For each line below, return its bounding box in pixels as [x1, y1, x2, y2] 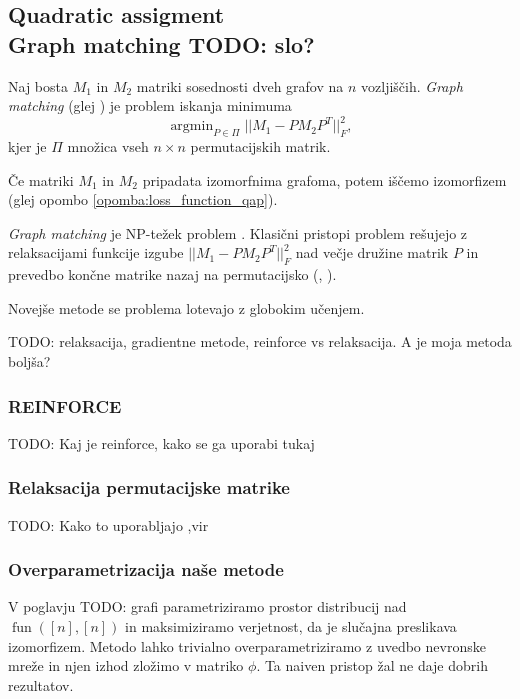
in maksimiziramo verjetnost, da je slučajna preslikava [125, 616, 457, 637]
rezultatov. [8, 674, 74, 695]
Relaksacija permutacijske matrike [8, 475, 290, 500]
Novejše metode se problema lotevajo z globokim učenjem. [8, 297, 365, 318]
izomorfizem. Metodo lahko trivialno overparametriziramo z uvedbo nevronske [8, 635, 486, 656]
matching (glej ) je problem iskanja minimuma [8, 95, 292, 116]
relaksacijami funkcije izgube [8, 242, 184, 263]
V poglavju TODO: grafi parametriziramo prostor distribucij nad [8, 596, 407, 617]
